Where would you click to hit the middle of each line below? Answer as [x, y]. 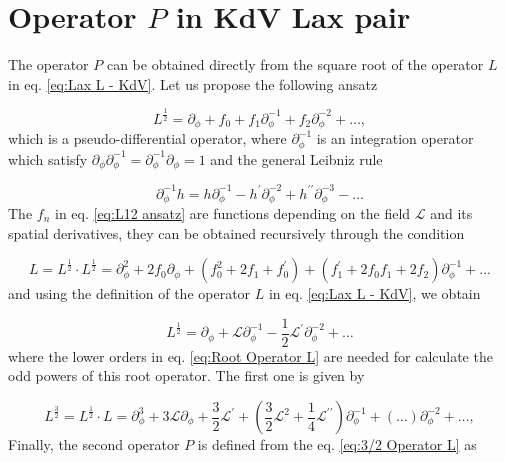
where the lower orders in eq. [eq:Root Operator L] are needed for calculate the [250, 355]
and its [451, 212]
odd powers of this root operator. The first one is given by [186, 375]
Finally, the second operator [94, 444]
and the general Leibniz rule [296, 158]
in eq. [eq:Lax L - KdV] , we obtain [374, 293]
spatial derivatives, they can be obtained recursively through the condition [236, 232]
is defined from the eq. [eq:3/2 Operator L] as [337, 444]
